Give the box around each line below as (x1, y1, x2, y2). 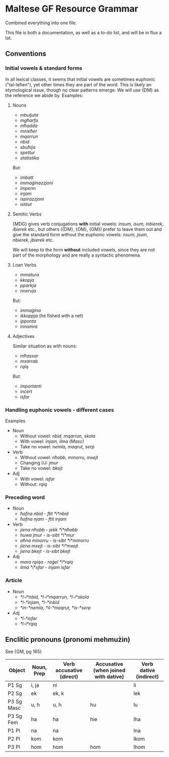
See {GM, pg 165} (5, 648, 42, 654)
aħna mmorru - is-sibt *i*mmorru (20, 537, 90, 543)
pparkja (20, 282, 37, 288)
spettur (20, 149, 35, 156)
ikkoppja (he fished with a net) (20, 313, 83, 319)
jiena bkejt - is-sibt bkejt (20, 548, 70, 554)
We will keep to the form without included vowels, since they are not (12, 246, 155, 253)
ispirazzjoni (20, 195, 44, 202)
